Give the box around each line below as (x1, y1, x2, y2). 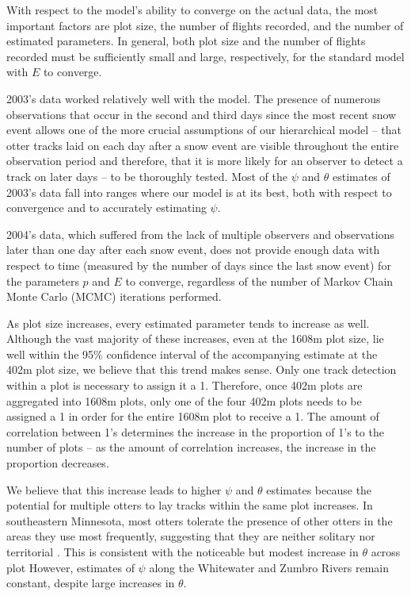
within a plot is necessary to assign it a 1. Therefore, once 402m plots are (6, 377, 363, 394)
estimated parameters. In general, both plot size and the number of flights (6, 33, 366, 49)
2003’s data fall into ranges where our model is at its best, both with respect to (6, 183, 392, 200)
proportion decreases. (6, 455, 109, 471)
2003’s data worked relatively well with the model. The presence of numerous (6, 90, 381, 106)
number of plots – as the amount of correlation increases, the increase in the (6, 439, 376, 456)
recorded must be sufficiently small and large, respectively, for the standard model (6, 48, 405, 64)
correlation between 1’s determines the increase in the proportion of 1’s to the (6, 423, 384, 440)
